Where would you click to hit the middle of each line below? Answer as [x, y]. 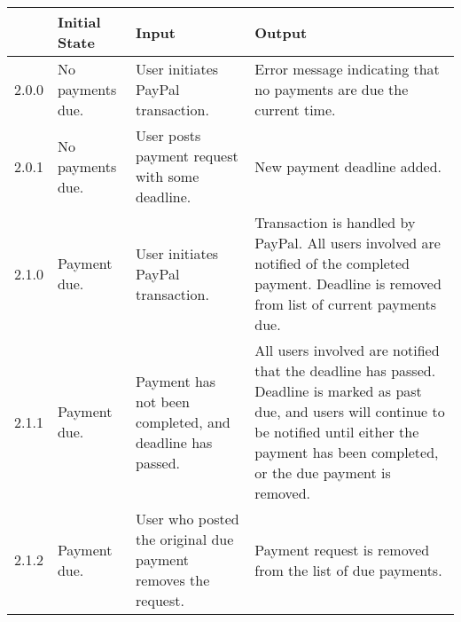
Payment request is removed [342, 549]
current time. [295, 110]
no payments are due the [332, 89]
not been [163, 401]
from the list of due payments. [348, 570]
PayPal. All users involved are [348, 243]
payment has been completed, [347, 452]
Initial [79, 22]
